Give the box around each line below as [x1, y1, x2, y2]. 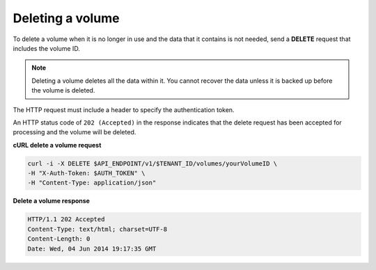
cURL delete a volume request [13, 141, 102, 149]
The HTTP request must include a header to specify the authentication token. [13, 105, 235, 114]
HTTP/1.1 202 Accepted [27, 216, 105, 223]
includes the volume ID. [13, 44, 80, 52]
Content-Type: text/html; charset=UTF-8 [27, 225, 167, 233]
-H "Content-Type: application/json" [27, 179, 157, 187]
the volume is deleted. [31, 86, 95, 95]
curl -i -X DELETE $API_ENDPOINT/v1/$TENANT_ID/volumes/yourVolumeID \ [27, 159, 278, 167]
